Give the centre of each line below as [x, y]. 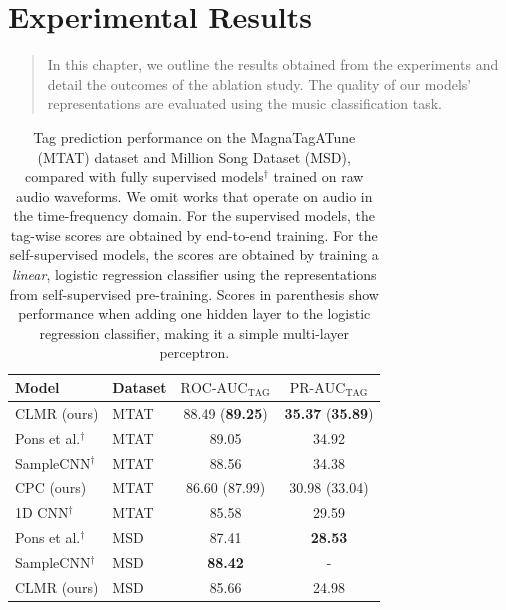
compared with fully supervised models [144, 176]
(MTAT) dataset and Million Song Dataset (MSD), [194, 156]
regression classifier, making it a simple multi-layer [194, 332]
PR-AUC [317, 389]
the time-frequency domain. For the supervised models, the [194, 215]
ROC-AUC [214, 389]
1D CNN [42, 512]
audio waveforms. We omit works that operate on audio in [194, 195]
